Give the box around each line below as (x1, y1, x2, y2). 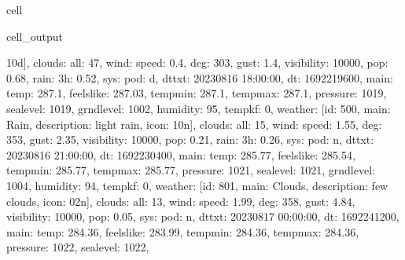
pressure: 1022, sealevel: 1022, (6, 239, 149, 255)
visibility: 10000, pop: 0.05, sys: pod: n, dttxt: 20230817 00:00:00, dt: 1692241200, (6, 208, 399, 225)
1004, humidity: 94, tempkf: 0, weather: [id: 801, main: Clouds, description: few (6, 177, 388, 193)
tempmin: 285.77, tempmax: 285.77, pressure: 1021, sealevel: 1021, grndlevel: (6, 162, 375, 178)
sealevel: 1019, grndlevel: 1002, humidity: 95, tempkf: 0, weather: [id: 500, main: (6, 100, 391, 116)
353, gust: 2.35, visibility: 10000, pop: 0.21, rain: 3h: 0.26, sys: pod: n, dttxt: (6, 131, 374, 148)
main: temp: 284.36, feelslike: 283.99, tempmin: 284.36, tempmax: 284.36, (6, 223, 359, 240)
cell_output (6, 27, 63, 44)
